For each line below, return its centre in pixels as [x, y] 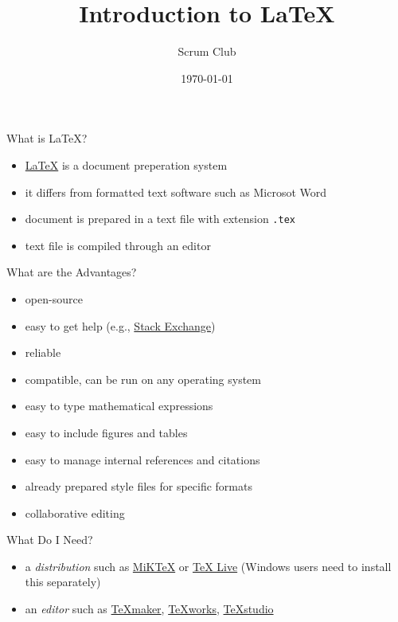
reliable [43, 352]
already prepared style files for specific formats [139, 486]
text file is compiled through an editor [118, 245]
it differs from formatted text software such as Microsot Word [176, 192]
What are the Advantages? [72, 272]
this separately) [63, 582]
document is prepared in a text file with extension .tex [160, 219]
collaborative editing [75, 512]
